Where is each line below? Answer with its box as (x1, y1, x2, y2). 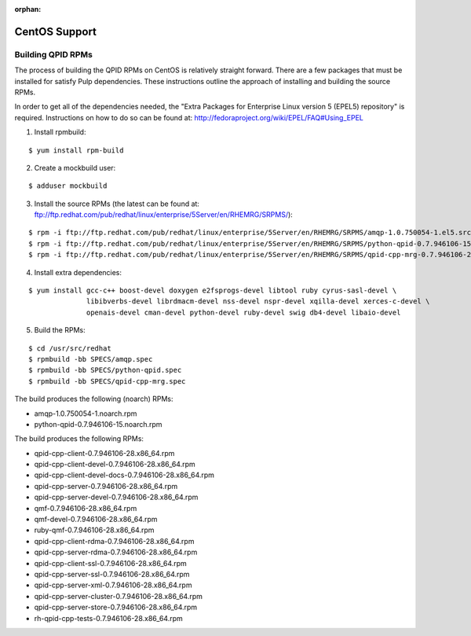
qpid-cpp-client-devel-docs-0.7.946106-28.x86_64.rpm (34, 470, 215, 480)
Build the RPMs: (34, 325, 86, 335)
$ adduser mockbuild (28, 182, 108, 190)
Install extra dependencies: (34, 267, 122, 277)
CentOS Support (14, 24, 97, 39)
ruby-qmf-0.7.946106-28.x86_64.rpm (34, 525, 155, 535)
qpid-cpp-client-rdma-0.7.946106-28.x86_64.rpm (34, 536, 195, 546)
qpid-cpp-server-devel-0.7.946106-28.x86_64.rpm (34, 492, 199, 502)
